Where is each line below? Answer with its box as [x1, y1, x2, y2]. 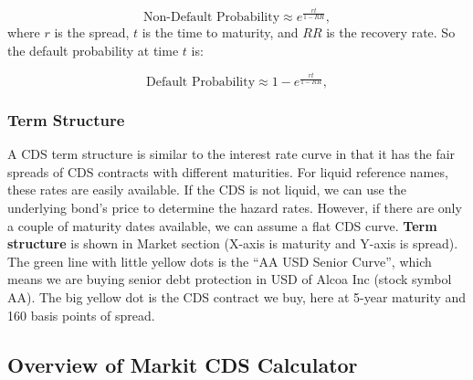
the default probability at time [7, 40, 179, 59]
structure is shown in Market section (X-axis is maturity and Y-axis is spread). [7, 234, 458, 253]
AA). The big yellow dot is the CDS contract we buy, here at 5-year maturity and [7, 288, 467, 307]
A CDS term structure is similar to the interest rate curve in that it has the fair [7, 144, 456, 164]
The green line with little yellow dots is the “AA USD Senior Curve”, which [7, 251, 432, 270]
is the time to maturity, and [142, 22, 299, 41]
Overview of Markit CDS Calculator [7, 350, 358, 378]
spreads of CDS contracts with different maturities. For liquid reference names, [7, 162, 448, 181]
